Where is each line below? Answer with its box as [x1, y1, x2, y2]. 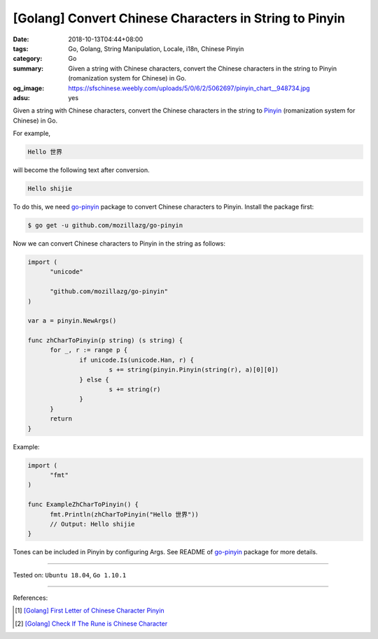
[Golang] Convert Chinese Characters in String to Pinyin [13, 10, 346, 26]
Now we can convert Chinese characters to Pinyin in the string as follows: [13, 239, 226, 248]
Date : [13, 35, 29, 43]
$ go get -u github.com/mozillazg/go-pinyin [27, 221, 183, 229]
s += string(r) [108, 386, 161, 393]
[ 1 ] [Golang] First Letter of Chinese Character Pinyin [15, 606, 164, 615]
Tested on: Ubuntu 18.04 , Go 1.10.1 [13, 570, 127, 579]
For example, [13, 129, 51, 138]
